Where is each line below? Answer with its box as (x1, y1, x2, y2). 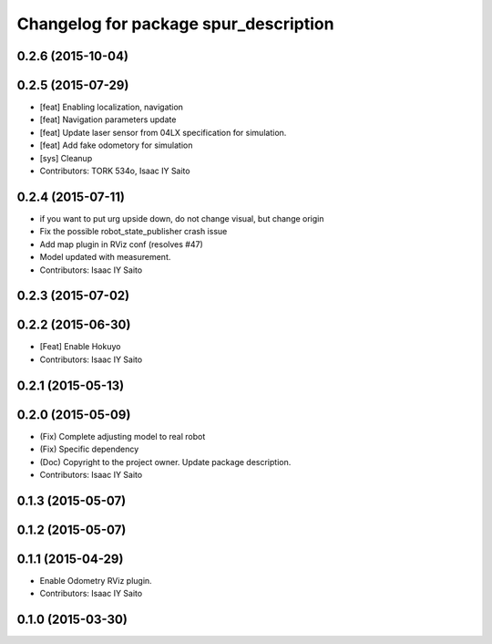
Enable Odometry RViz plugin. (39, 575, 152, 586)
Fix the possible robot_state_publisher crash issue (39, 226, 228, 237)
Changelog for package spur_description (16, 14, 334, 34)
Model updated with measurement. (39, 252, 171, 263)
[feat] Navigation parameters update (39, 114, 177, 125)
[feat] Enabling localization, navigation (39, 101, 184, 113)
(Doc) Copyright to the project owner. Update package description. (39, 456, 292, 467)
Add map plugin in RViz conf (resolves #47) (39, 238, 204, 250)
